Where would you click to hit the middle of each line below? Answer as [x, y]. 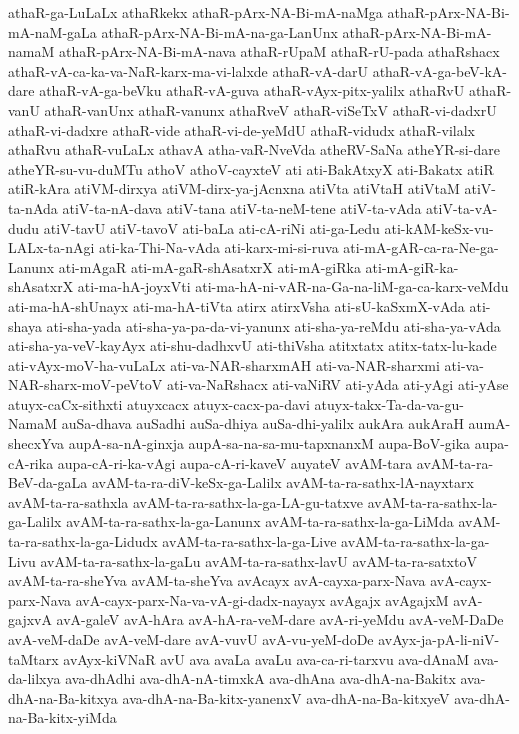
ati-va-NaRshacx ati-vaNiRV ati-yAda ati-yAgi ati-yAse [337, 384]
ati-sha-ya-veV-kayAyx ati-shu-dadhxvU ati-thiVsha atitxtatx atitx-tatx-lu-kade [252, 345]
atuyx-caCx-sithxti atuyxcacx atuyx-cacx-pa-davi [159, 403]
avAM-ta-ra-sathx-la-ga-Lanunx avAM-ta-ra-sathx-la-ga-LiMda [260, 521]
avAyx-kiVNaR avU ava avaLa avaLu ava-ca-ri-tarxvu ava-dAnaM [266, 658]
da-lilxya [34, 678]
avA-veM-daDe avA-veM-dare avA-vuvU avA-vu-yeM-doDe [191, 639]
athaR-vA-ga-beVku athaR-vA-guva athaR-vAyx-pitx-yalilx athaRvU [252, 90]
